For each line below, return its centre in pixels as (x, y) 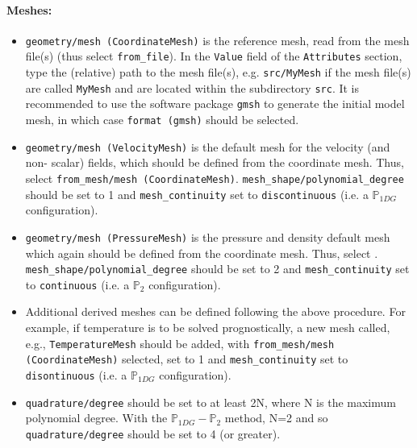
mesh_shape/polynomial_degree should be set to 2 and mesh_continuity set (217, 269)
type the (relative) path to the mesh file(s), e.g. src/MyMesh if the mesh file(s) (218, 72)
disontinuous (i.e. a (76, 374)
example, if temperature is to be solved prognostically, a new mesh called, (208, 328)
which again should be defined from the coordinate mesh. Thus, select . (202, 253)
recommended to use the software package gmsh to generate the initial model (215, 104)
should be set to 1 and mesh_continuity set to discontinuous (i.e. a (197, 194)
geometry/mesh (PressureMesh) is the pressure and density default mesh (208, 236)
